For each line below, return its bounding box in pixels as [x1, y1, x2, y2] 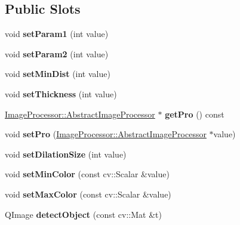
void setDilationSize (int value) [5, 147, 127, 160]
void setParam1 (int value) [5, 27, 109, 40]
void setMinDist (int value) [5, 67, 110, 80]
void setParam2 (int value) [5, 47, 109, 60]
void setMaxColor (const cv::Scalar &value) [5, 187, 171, 200]
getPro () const [165, 107, 224, 120]
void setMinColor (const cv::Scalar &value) [5, 168, 170, 180]
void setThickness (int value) [5, 87, 117, 100]
